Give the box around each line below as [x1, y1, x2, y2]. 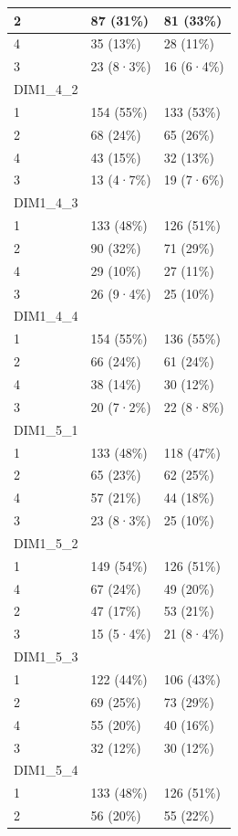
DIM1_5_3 [14, 647, 78, 666]
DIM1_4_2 [14, 79, 78, 99]
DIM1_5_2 [14, 533, 78, 552]
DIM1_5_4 [14, 760, 78, 779]
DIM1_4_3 [14, 193, 78, 212]
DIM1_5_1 [14, 419, 78, 439]
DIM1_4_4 [14, 306, 78, 325]
